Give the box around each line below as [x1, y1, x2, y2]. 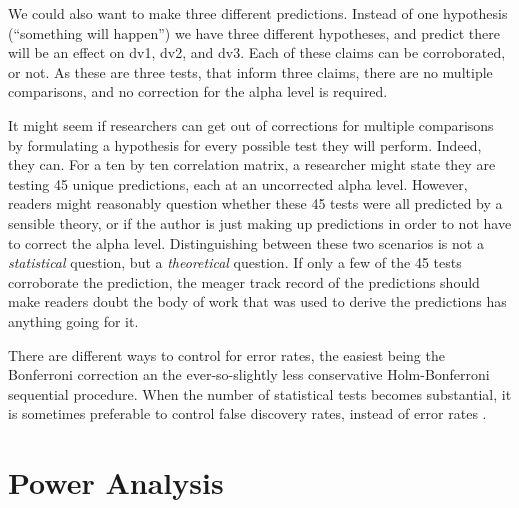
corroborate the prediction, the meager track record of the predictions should [8, 271, 480, 292]
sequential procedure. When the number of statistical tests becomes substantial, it [8, 383, 512, 404]
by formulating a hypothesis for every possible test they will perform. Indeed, [8, 134, 482, 155]
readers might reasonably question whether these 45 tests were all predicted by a [8, 193, 503, 214]
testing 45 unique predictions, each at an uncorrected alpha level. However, [8, 173, 468, 194]
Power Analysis [8, 462, 224, 503]
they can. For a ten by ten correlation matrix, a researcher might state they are [8, 154, 496, 175]
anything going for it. [8, 310, 139, 331]
